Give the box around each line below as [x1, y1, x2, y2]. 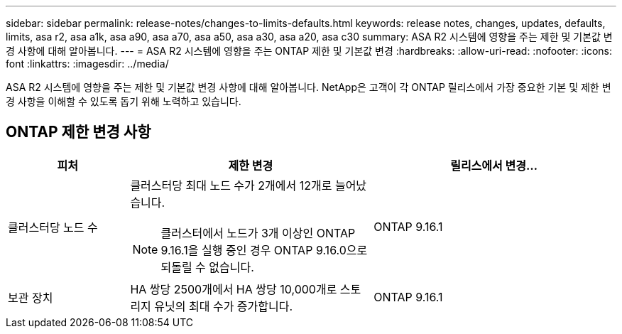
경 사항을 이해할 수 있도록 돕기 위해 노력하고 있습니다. [6, 95, 241, 107]
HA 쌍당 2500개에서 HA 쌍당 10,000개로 [130, 281, 337, 296]
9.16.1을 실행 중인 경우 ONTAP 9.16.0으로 [160, 242, 368, 257]
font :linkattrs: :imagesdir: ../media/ [6, 58, 169, 70]
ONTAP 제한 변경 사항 [6, 123, 151, 141]
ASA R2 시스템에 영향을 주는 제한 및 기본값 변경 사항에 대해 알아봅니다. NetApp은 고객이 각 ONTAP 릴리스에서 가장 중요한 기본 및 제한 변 [6, 81, 611, 93]
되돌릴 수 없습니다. [160, 259, 254, 274]
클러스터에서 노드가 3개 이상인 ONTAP [160, 225, 356, 240]
